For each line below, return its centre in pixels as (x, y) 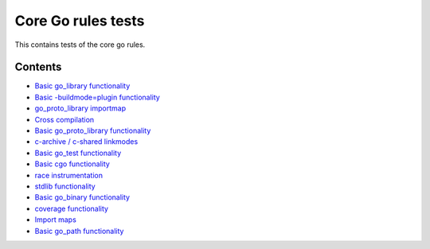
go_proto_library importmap (80, 108)
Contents (38, 67)
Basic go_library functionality (82, 86)
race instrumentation (69, 175)
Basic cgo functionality (72, 164)
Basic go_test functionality (78, 153)
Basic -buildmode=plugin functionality (98, 97)
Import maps (56, 220)
